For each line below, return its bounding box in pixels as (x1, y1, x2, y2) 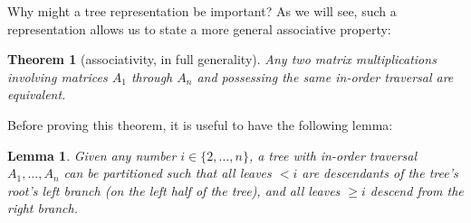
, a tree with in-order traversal (248, 145, 418, 164)
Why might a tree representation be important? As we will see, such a (7, 2, 397, 20)
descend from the (370, 181, 464, 200)
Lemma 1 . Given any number (7, 145, 177, 164)
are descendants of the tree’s (302, 163, 458, 182)
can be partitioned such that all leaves (63, 163, 272, 182)
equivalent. (7, 85, 66, 104)
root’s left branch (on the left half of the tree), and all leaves (7, 181, 341, 200)
